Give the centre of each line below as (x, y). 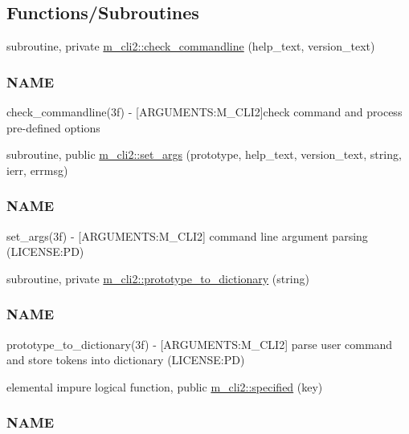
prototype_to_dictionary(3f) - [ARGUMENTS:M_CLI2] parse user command (200, 344)
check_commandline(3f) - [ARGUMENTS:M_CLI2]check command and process (204, 112)
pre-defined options (53, 127)
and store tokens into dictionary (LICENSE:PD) (126, 360)
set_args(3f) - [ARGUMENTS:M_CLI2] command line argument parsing (187, 235)
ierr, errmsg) (37, 170)
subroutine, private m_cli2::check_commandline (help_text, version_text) (191, 46)
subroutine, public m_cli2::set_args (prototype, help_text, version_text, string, (204, 154)
